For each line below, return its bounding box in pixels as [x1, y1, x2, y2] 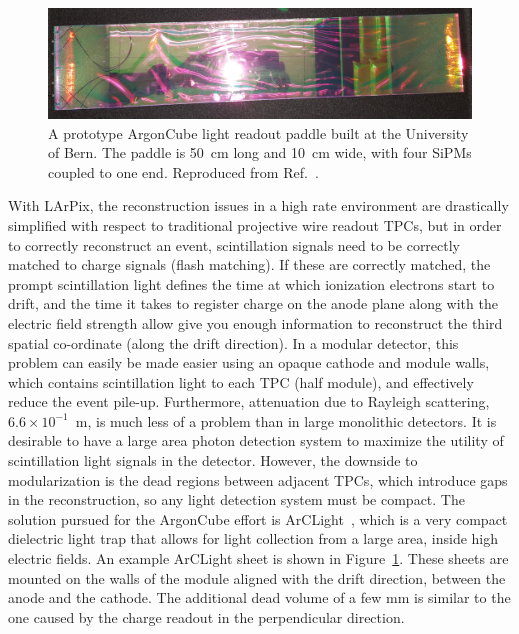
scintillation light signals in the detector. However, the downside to [8, 450, 418, 471]
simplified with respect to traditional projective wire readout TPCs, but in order [8, 214, 502, 235]
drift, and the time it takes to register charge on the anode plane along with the [8, 293, 498, 314]
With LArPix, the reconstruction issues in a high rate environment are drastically [8, 195, 509, 216]
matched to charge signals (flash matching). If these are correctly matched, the [8, 254, 491, 275]
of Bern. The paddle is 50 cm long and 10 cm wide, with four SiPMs [48, 142, 472, 163]
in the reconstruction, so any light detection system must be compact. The [8, 489, 465, 510]
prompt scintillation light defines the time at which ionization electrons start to [8, 273, 495, 294]
